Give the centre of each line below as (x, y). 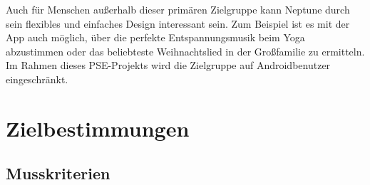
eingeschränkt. (37, 79)
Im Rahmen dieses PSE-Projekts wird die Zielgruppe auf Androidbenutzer (168, 65)
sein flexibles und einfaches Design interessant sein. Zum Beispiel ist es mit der (178, 23)
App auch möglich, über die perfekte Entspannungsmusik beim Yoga (155, 37)
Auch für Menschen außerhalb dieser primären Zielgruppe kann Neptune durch (178, 9)
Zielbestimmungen (98, 128)
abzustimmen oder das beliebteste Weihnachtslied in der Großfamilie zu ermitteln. (185, 51)
